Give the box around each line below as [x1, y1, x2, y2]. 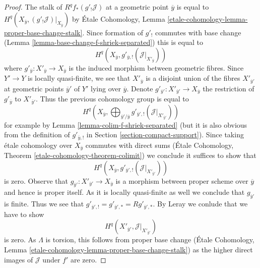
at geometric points [4, 83, 64, 93]
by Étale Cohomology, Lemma [72, 13, 165, 24]
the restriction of [203, 83, 254, 93]
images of [4, 254, 33, 264]
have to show [4, 208, 44, 219]
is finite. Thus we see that [4, 198, 84, 209]
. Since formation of [82, 27, 144, 37]
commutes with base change [155, 27, 241, 37]
